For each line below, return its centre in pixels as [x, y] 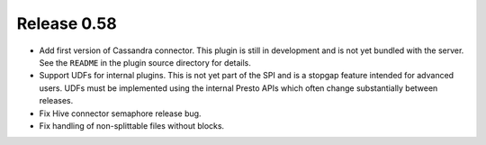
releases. [56, 101]
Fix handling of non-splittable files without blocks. [132, 125]
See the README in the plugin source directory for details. [145, 62]
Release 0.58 [67, 23]
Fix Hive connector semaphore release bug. [120, 113]
